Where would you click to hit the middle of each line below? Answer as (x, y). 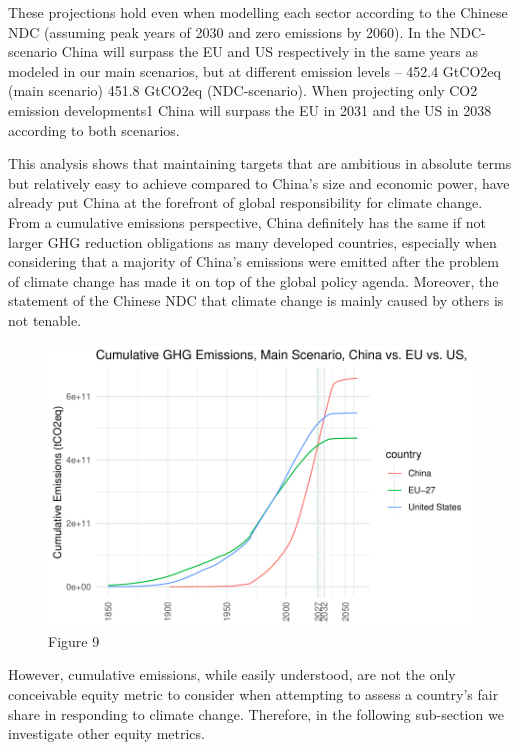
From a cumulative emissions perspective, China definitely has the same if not (247, 221)
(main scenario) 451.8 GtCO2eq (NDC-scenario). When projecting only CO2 (243, 90)
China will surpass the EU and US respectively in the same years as (269, 51)
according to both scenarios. (94, 129)
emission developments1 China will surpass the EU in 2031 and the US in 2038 (250, 109)
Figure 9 (74, 640)
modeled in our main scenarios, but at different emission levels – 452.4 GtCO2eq (254, 70)
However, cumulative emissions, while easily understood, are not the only (232, 674)
